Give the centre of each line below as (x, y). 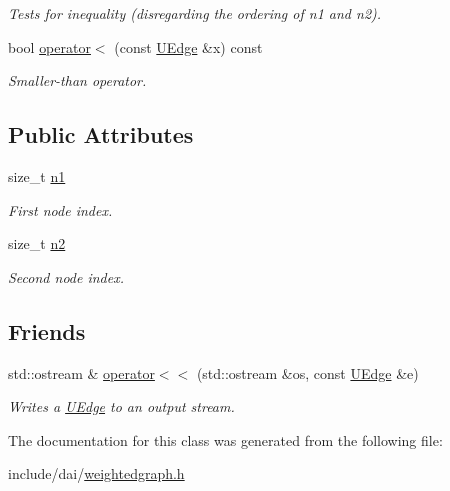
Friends (47, 330)
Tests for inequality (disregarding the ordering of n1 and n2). (195, 13)
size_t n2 (37, 243)
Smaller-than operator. (77, 80)
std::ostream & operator (81, 372)
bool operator (49, 46)
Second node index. (66, 276)
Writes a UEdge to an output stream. (121, 406)
